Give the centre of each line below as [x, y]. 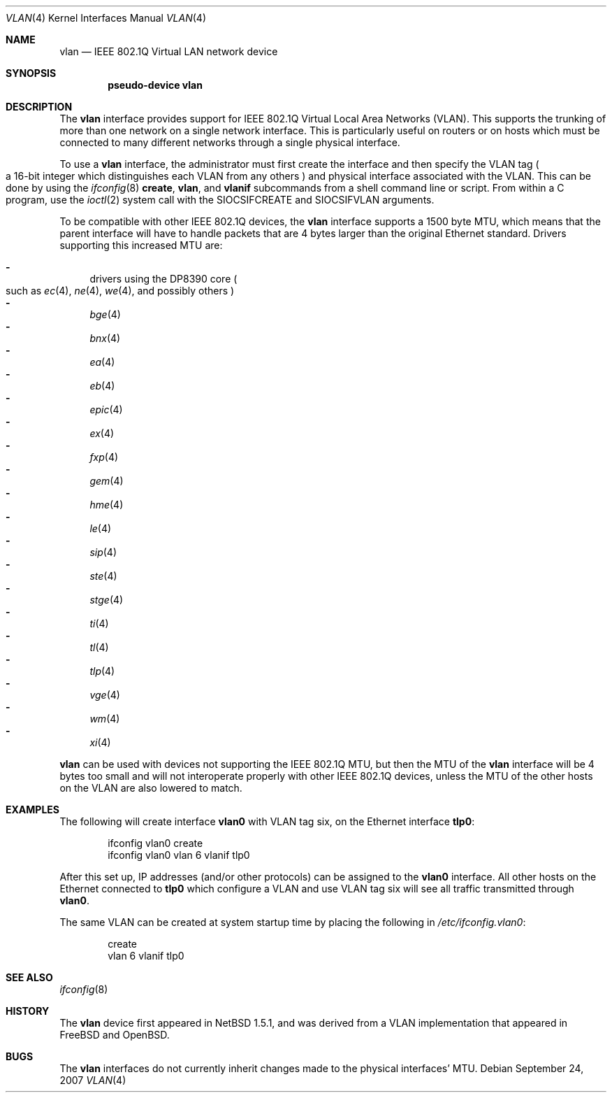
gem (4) [107, 481]
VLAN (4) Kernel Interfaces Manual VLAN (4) [106, 18]
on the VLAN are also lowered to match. [151, 788]
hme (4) [107, 505]
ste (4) [103, 576]
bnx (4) [105, 338]
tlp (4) [102, 671]
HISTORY [28, 1011]
